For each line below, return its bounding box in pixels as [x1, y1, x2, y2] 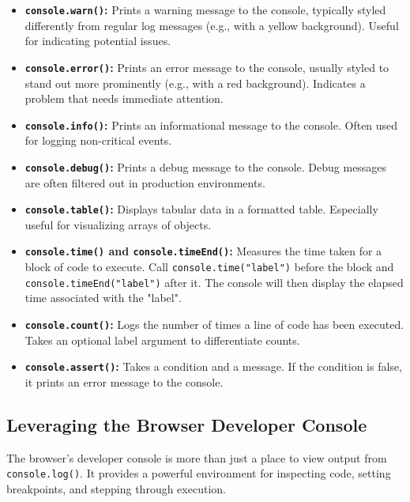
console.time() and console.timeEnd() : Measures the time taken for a [24, 243, 382, 259]
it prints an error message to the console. [24, 373, 224, 390]
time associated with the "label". [24, 289, 182, 306]
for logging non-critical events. [24, 132, 172, 149]
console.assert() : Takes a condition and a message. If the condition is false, [24, 358, 402, 375]
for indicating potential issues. [24, 32, 171, 49]
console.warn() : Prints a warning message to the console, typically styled [24, 2, 386, 17]
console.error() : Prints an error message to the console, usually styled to [24, 59, 389, 75]
